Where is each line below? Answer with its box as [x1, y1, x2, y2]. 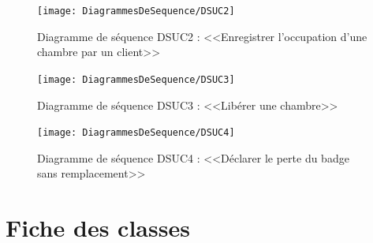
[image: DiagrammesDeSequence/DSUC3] [37, 73, 235, 85]
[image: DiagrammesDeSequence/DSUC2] [37, 6, 235, 17]
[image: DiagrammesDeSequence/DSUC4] [37, 127, 235, 139]
